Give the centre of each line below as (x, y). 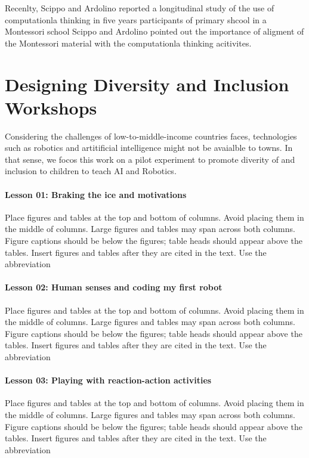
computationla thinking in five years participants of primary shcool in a (136, 19)
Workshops (51, 107)
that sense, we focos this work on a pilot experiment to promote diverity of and (150, 159)
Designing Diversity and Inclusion (147, 84)
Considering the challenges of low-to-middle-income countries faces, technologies (151, 136)
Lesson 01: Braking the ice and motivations (96, 194)
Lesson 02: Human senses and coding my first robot (114, 287)
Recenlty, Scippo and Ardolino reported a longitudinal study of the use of (140, 8)
